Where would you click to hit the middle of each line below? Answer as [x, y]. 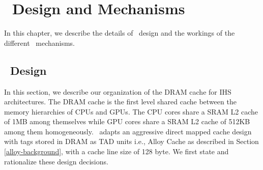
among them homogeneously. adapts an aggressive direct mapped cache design [128, 131]
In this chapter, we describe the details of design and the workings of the [120, 33]
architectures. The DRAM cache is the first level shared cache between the [120, 102]
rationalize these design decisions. [56, 161]
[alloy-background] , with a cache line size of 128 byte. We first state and [116, 151]
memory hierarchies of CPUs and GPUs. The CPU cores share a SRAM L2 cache [131, 111]
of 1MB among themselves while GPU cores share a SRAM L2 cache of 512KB [127, 121]
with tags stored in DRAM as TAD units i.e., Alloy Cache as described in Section [131, 141]
